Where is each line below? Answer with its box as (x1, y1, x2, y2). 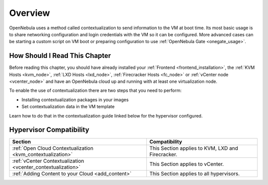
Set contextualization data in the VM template (21, 104, 115, 110)
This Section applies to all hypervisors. (149, 170, 240, 177)
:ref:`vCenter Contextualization (12, 158, 84, 165)
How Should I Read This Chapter (9, 52, 111, 60)
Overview (9, 7, 50, 18)
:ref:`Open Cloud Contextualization (12, 145, 94, 152)
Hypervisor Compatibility (9, 125, 89, 134)
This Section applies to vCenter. (149, 161, 224, 168)
